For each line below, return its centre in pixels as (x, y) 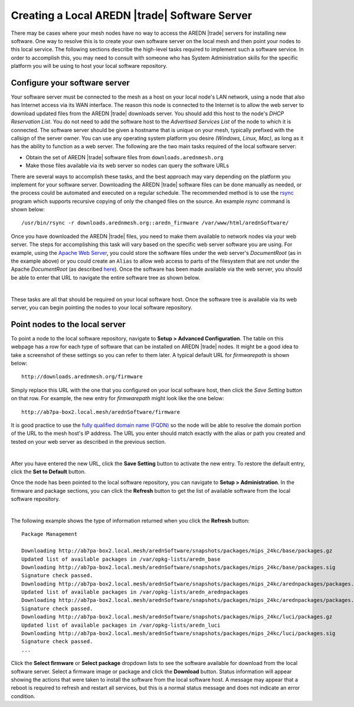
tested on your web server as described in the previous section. (88, 441)
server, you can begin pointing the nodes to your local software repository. (102, 307)
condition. (23, 696)
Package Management (50, 534)
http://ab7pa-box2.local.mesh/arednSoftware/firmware (101, 412)
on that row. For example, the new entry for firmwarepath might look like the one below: (117, 398)
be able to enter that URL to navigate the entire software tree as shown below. (106, 277)
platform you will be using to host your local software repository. (89, 66)
